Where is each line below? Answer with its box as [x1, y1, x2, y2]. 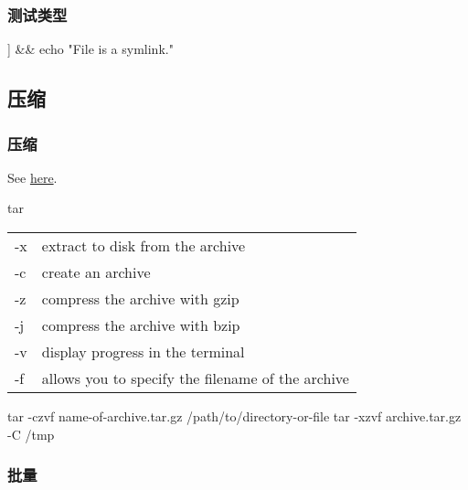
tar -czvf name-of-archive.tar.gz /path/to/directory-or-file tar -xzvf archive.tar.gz [7, 407, 462, 425]
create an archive [41, 261, 151, 282]
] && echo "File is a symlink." [7, 39, 174, 59]
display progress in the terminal [41, 341, 245, 362]
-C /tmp [7, 424, 55, 443]
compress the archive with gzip [41, 288, 239, 309]
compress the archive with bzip [41, 314, 240, 336]
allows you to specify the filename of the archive [41, 367, 349, 389]
